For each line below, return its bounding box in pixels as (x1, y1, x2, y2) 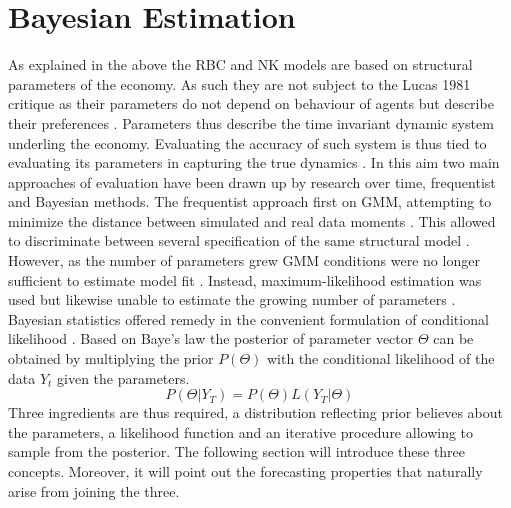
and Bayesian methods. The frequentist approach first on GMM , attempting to (8, 191, 492, 212)
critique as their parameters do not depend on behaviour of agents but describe (8, 93, 494, 114)
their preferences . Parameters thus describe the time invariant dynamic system (8, 112, 494, 133)
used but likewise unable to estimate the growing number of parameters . (8, 289, 456, 310)
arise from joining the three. (8, 480, 180, 501)
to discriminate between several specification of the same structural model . (8, 230, 470, 251)
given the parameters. (57, 367, 190, 388)
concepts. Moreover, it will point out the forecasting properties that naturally (8, 461, 483, 481)
